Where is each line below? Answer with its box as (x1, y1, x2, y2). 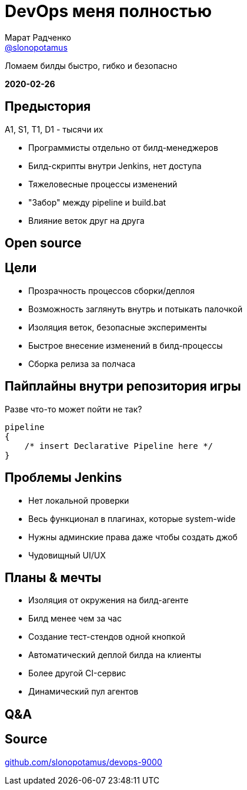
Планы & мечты (5, 570, 102, 585)
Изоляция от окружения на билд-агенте (28, 595, 189, 606)
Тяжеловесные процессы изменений (28, 179, 178, 189)
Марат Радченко (5, 32, 71, 42)
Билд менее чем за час (28, 613, 122, 624)
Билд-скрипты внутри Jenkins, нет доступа (28, 160, 202, 171)
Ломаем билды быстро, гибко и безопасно (5, 60, 178, 71)
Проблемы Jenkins (5, 470, 122, 485)
